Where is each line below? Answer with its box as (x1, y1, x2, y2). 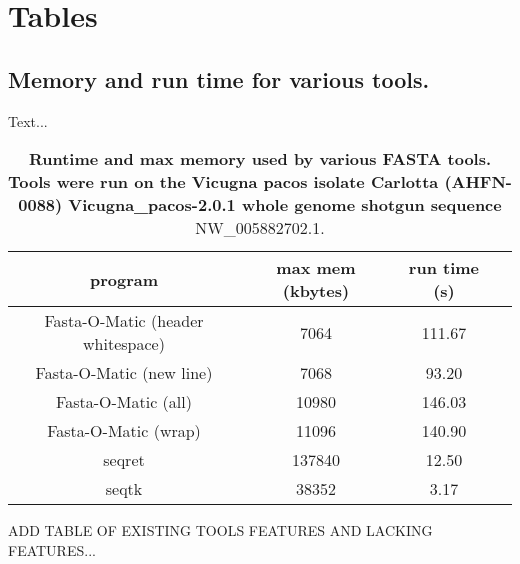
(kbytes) (282, 279, 350, 303)
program (89, 267, 159, 291)
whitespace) (83, 332, 165, 356)
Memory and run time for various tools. (8, 63, 430, 94)
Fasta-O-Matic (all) (56, 390, 192, 414)
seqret (103, 448, 145, 472)
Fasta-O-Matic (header (44, 309, 204, 333)
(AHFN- (444, 170, 512, 194)
